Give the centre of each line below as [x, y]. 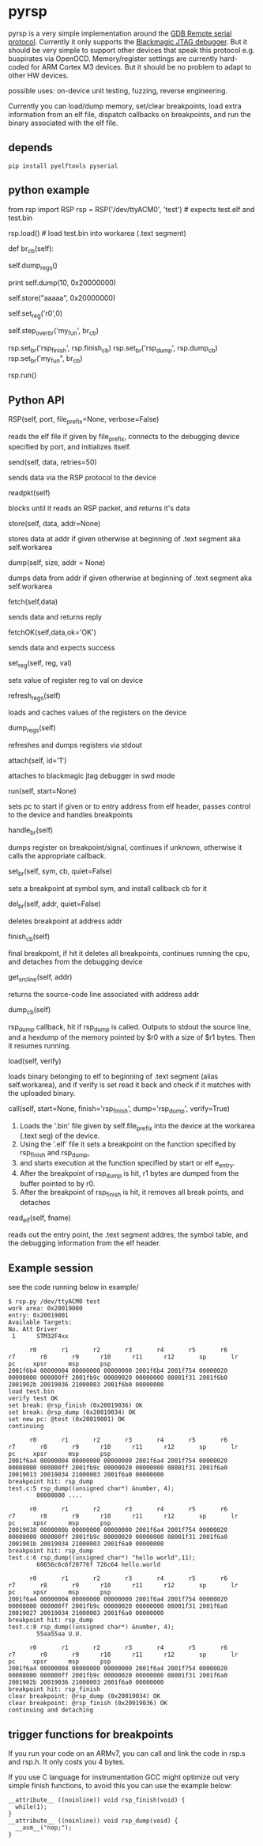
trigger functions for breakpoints [91, 1734]
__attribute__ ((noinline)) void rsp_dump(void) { [93, 1821]
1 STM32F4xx [40, 1336]
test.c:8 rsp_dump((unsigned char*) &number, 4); [92, 1627]
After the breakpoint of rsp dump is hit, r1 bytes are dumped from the [129, 1174]
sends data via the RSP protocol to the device [82, 477]
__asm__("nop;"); [44, 1827]
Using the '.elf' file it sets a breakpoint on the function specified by [128, 1144]
